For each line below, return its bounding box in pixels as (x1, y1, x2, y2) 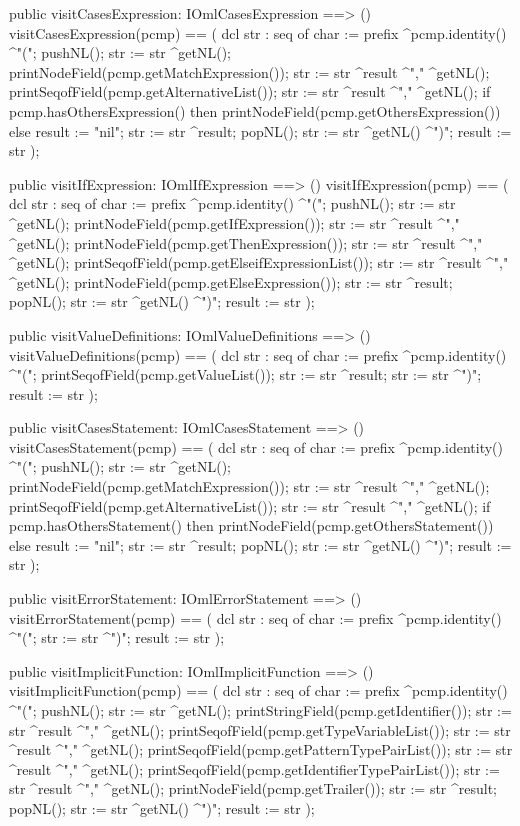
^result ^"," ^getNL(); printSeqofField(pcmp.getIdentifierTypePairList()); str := (9, 758, 500, 779)
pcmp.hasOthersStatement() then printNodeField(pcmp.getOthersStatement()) (9, 515, 494, 536)
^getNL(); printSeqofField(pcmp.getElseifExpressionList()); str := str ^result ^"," (9, 252, 509, 273)
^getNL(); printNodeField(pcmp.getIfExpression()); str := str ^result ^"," (9, 212, 460, 233)
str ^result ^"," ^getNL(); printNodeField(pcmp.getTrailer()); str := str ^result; (9, 778, 498, 799)
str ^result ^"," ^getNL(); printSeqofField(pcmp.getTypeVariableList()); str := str (9, 719, 511, 740)
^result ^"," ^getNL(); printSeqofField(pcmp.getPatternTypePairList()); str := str (9, 739, 513, 760)
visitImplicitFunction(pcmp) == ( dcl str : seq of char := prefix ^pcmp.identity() (9, 680, 508, 701)
